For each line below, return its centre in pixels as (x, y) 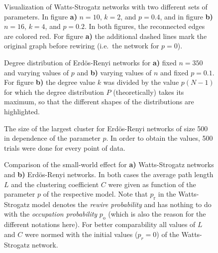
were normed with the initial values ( (81, 234)
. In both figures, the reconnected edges (145, 26)
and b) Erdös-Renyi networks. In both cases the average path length (109, 174)
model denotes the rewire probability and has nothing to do (122, 204)
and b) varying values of (114, 72)
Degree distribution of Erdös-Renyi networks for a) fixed (90, 62)
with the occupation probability (51, 214)
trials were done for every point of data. (65, 147)
